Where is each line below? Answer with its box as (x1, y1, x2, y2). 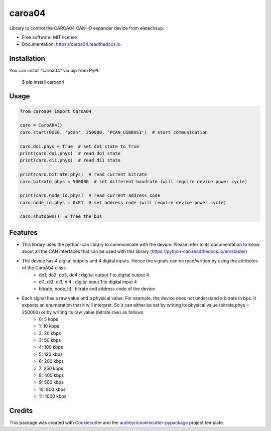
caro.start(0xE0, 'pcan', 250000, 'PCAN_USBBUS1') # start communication (20, 129, 208, 135)
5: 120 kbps (39, 351, 63, 357)
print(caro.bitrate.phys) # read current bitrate (20, 172, 148, 178)
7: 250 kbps (39, 365, 64, 371)
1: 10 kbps (39, 323, 60, 329)
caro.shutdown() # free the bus (20, 214, 102, 219)
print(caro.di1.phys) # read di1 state (20, 158, 120, 163)
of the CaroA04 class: (22, 265, 67, 271)
